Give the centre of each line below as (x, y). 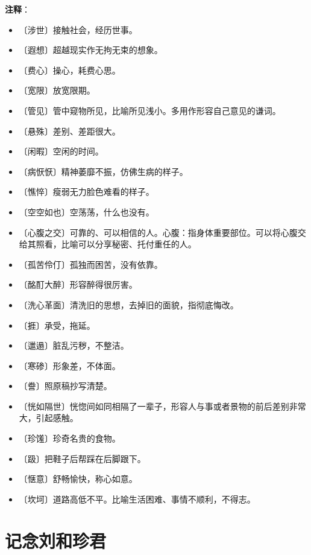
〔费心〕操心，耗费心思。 (70, 70)
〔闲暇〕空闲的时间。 (61, 151)
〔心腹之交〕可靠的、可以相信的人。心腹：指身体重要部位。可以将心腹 (158, 232)
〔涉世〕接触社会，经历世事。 (78, 29)
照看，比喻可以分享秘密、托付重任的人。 (116, 244)
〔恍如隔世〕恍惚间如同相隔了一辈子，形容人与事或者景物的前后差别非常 (162, 406)
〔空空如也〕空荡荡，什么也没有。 (86, 211)
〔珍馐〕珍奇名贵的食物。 (70, 438)
